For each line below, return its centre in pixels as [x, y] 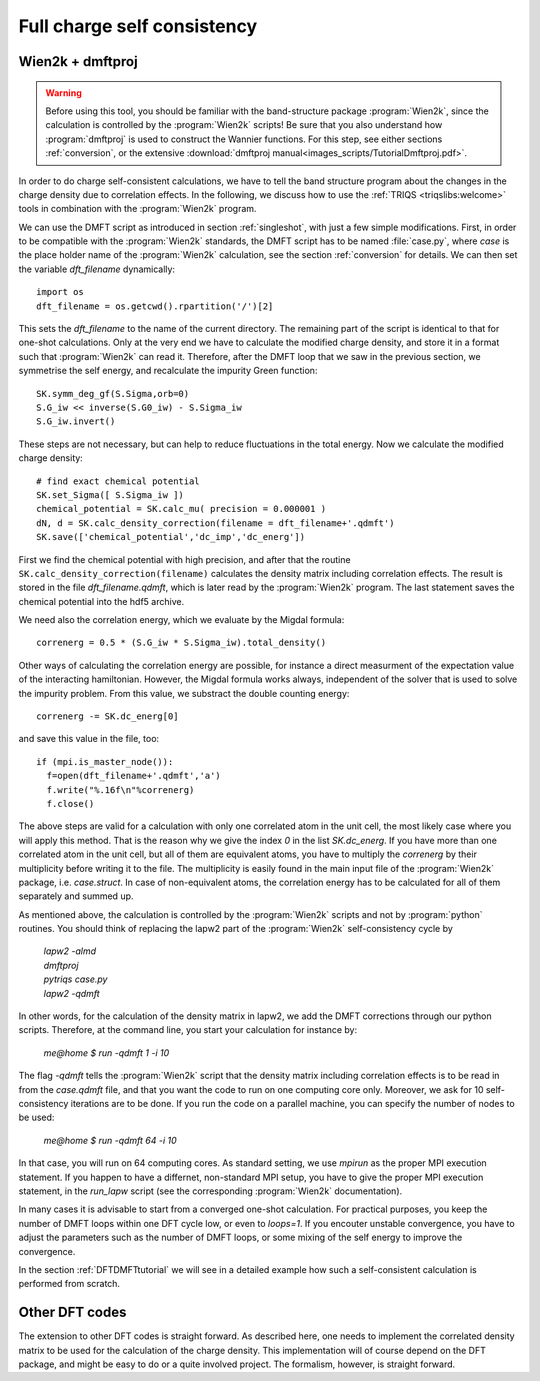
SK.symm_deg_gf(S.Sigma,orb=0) [113, 393]
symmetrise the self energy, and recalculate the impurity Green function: [168, 371]
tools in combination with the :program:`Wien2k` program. [137, 209]
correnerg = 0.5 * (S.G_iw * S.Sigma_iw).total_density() [181, 643]
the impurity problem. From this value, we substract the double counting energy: [184, 693]
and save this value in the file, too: [89, 739]
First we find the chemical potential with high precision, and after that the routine [184, 559]
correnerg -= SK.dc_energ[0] [107, 716]
